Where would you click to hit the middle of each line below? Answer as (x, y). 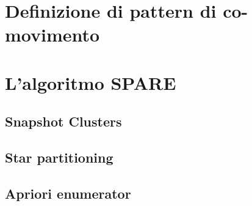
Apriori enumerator (68, 193)
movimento (52, 35)
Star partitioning (59, 157)
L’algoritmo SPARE (91, 82)
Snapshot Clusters (63, 121)
